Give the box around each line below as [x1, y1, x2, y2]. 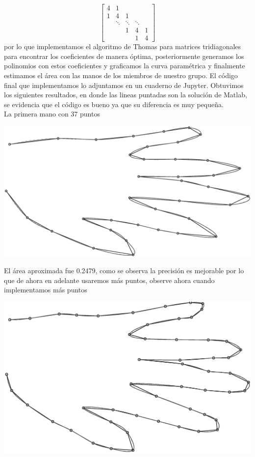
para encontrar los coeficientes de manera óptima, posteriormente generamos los [4, 51, 244, 61]
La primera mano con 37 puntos [4, 109, 100, 119]
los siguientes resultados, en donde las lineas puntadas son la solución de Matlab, [4, 89, 247, 100]
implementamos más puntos [4, 285, 87, 295]
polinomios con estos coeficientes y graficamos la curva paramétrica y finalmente [4, 60, 245, 71]
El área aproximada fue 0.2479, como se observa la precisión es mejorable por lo [4, 265, 244, 276]
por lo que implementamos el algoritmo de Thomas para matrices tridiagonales [4, 41, 241, 52]
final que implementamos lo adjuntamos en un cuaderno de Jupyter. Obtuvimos [4, 80, 244, 90]
